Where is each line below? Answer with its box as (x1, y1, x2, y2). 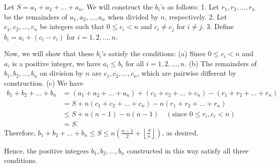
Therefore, (4, 127, 36, 137)
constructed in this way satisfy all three (127, 145, 249, 155)
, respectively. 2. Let (165, 11, 227, 22)
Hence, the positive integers (4, 145, 89, 155)
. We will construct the (82, 2, 153, 12)
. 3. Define (202, 21, 234, 32)
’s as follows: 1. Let (160, 2, 219, 12)
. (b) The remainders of (184, 58, 257, 68)
